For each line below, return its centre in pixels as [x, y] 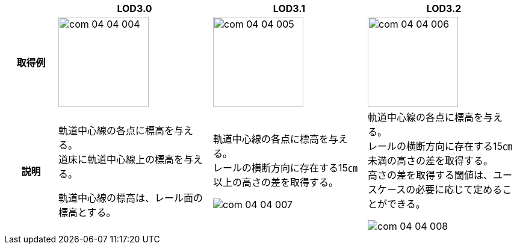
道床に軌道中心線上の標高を [121, 159]
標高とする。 [87, 212]
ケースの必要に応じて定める [440, 189]
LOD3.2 [444, 8]
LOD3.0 [135, 8]
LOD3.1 [289, 8]
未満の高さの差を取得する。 [431, 161]
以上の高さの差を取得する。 [276, 182]
